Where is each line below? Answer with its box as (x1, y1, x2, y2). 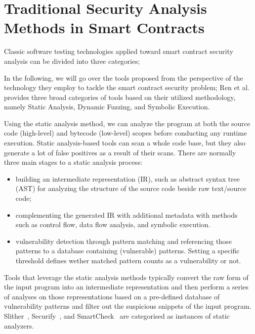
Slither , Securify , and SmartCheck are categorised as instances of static (4, 310, 230, 321)
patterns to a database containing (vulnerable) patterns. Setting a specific (15, 245, 240, 256)
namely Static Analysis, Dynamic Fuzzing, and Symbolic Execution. (4, 101, 210, 112)
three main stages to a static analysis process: (4, 157, 142, 167)
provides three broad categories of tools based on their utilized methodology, (4, 92, 236, 102)
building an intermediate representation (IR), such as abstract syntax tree (15, 173, 240, 184)
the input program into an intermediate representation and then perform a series (4, 282, 249, 292)
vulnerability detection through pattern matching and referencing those (15, 236, 232, 246)
